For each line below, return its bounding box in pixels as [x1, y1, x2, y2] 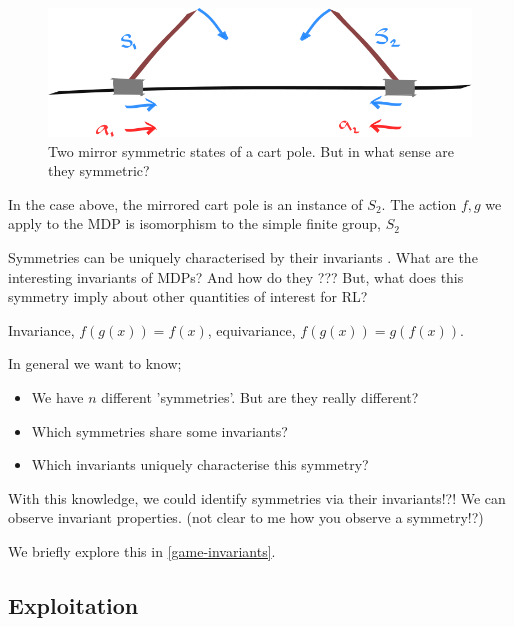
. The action [381, 193, 457, 214]
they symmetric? [48, 160, 150, 181]
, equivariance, [207, 319, 296, 340]
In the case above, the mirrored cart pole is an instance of [8, 193, 363, 214]
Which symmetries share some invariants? [31, 420, 288, 441]
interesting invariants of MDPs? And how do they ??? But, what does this [8, 266, 464, 287]
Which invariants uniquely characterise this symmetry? [31, 454, 369, 475]
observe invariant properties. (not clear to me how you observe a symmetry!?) [8, 507, 484, 528]
